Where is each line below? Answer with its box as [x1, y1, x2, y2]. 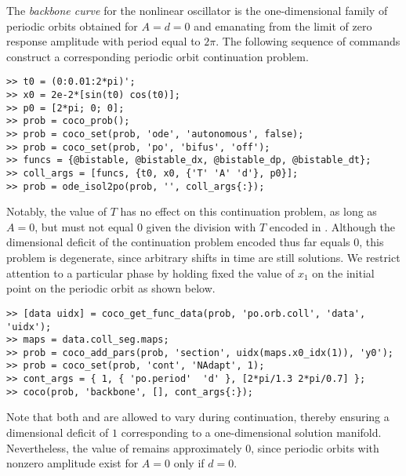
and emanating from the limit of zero [194, 17, 372, 34]
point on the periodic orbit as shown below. [6, 280, 216, 296]
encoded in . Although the [269, 218, 396, 234]
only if [173, 455, 205, 471]
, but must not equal [34, 218, 134, 234]
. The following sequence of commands [216, 33, 401, 49]
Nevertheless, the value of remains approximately [6, 439, 242, 456]
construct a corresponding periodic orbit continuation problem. [6, 48, 309, 64]
